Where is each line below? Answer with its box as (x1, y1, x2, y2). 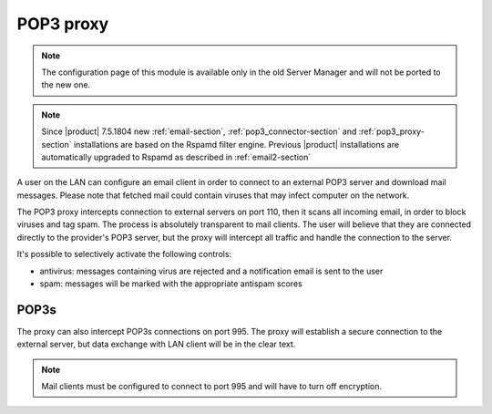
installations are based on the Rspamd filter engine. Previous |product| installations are (73, 139, 400, 150)
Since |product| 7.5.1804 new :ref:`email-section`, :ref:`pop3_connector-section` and (41, 126, 357, 137)
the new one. (41, 79, 91, 90)
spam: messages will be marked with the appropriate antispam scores (39, 278, 302, 289)
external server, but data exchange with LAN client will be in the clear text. (16, 338, 296, 350)
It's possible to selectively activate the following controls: (16, 249, 232, 260)
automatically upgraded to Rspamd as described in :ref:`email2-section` (41, 151, 312, 162)
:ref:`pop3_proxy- (358, 126, 425, 137)
